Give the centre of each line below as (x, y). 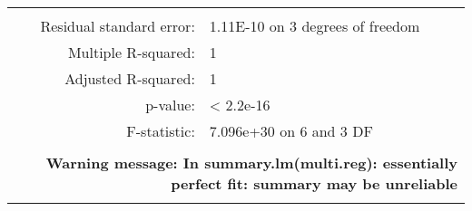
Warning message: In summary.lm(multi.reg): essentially (251, 163)
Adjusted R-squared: (130, 78)
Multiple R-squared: (131, 52)
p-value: (170, 105)
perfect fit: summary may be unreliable (314, 183)
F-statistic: (161, 131)
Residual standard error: (118, 26)
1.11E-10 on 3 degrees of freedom (315, 26)
